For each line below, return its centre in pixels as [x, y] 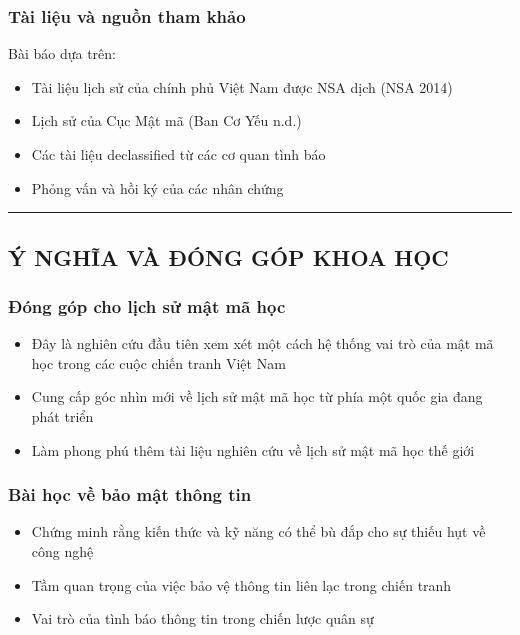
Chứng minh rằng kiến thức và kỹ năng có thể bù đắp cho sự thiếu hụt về [258, 531]
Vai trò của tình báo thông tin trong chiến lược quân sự [202, 618]
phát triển [62, 415]
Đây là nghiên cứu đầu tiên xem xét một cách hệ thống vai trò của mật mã [262, 343]
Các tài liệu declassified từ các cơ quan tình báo [178, 154]
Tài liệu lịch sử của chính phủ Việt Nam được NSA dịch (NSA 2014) [242, 86]
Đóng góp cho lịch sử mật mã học [147, 305]
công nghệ [62, 550]
